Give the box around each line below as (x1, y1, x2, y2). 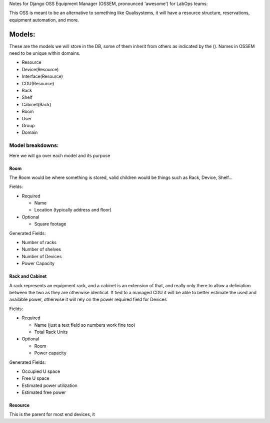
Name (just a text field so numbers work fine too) (34, 322, 135, 328)
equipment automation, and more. (9, 17, 79, 23)
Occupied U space (21, 368, 60, 374)
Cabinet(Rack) (21, 101, 51, 107)
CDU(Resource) (21, 80, 54, 86)
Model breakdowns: (9, 142, 59, 149)
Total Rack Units (34, 329, 68, 335)
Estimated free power (21, 389, 66, 395)
